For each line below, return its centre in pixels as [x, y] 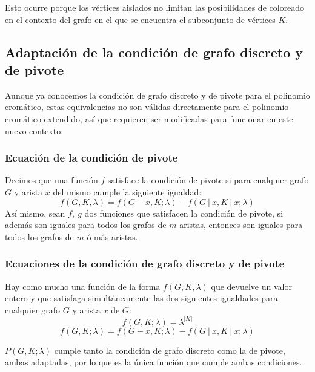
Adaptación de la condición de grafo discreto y [154, 52]
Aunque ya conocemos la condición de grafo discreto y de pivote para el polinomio [157, 95]
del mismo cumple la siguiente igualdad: [127, 191]
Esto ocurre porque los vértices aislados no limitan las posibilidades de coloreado [155, 7]
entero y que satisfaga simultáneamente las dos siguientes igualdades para [141, 298]
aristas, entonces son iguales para [241, 225]
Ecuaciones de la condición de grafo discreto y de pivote [145, 263]
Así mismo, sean [35, 213]
